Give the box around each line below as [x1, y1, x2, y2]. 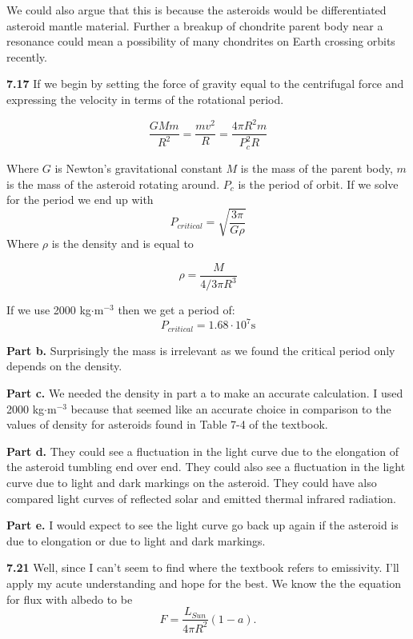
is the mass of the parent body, [240, 159, 393, 176]
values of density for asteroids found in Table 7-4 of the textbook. [6, 416, 328, 433]
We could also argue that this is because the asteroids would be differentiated [6, 2, 387, 18]
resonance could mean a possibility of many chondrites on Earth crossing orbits [6, 33, 395, 50]
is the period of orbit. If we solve [238, 175, 399, 192]
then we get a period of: [118, 302, 235, 318]
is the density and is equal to [51, 235, 194, 252]
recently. [6, 48, 47, 65]
